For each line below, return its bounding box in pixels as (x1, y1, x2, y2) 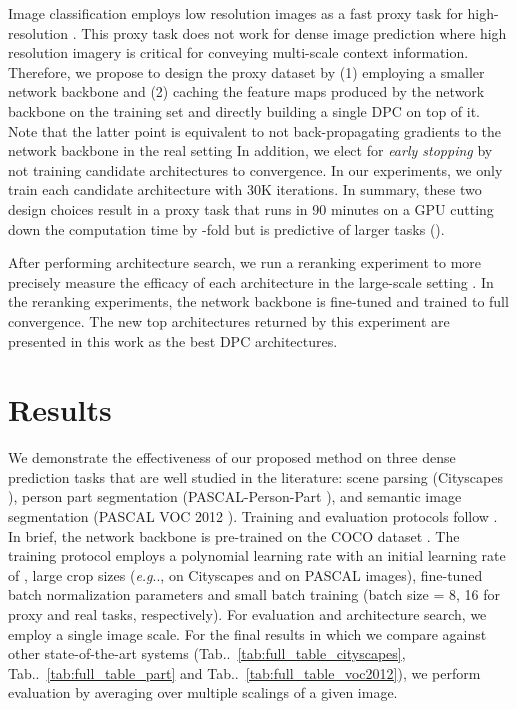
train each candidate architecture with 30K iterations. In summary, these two (8, 179, 482, 200)
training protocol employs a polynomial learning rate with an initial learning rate (8, 545, 506, 566)
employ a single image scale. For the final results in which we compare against (8, 623, 487, 644)
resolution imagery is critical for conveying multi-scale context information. (8, 42, 469, 63)
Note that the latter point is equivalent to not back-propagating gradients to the (8, 120, 502, 141)
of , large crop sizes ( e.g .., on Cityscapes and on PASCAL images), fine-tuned (8, 564, 483, 585)
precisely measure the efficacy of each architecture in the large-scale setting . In (8, 271, 494, 292)
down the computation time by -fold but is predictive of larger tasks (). (8, 218, 445, 239)
